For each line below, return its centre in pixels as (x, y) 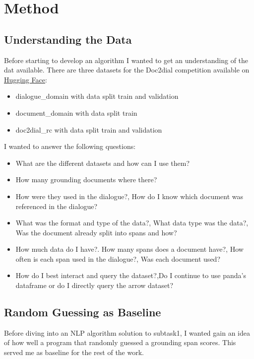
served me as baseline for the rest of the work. (74, 352)
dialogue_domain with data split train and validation (97, 96)
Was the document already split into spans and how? (96, 232)
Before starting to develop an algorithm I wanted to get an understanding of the (126, 60)
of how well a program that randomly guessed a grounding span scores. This (120, 342)
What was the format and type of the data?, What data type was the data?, (132, 223)
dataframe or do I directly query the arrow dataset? (95, 285)
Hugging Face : (26, 79)
